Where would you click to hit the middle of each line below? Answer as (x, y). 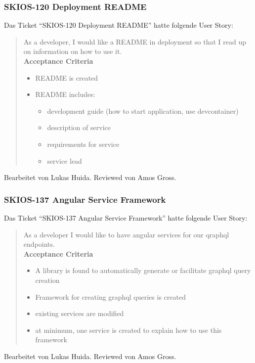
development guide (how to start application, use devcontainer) (143, 111)
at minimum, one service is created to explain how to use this (128, 330)
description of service (79, 127)
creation (47, 280)
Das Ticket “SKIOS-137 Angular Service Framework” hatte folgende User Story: (126, 217)
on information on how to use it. (73, 51)
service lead (64, 160)
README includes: (65, 94)
